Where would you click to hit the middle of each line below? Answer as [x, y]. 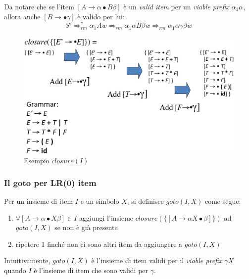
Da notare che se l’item [39, 6]
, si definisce [145, 201]
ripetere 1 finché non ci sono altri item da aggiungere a [99, 244]
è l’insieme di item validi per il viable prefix [157, 260]
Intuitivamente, [27, 260]
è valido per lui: [101, 16]
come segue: [223, 201]
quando [15, 270]
